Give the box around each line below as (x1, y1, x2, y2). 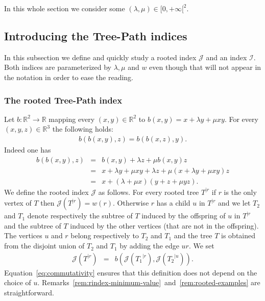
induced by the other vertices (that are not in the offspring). (70, 220, 259, 231)
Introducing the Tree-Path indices (4, 28, 187, 43)
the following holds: (52, 123, 113, 134)
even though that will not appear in (149, 62, 261, 72)
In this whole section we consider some (4, 3, 125, 13)
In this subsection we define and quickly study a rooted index (4, 52, 197, 62)
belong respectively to (70, 230, 139, 241)
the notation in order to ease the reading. (4, 71, 133, 82)
